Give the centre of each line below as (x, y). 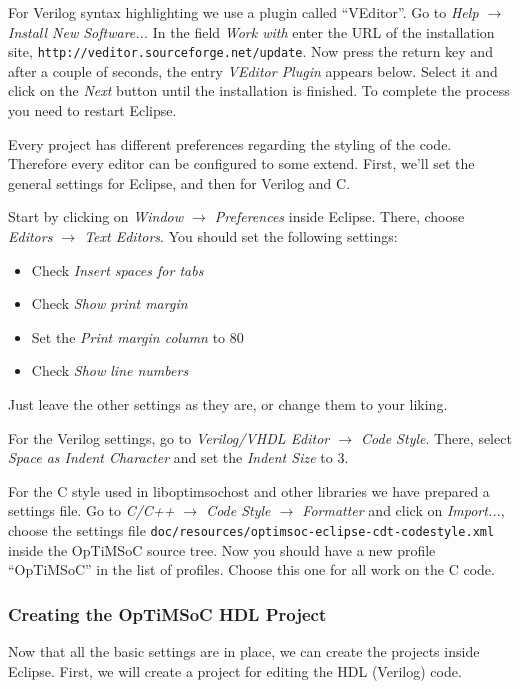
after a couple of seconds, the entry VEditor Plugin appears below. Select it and (253, 70)
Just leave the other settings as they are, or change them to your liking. (228, 403)
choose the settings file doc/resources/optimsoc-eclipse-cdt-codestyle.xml (251, 529)
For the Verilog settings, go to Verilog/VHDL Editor (169, 437)
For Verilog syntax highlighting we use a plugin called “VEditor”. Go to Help (243, 12)
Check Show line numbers (110, 370)
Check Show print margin (109, 303)
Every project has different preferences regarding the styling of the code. (230, 143)
